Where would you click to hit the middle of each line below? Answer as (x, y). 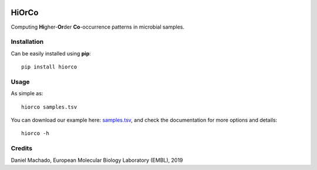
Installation (27, 42)
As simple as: (27, 93)
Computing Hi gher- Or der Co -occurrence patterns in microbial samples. (98, 27)
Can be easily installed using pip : (51, 53)
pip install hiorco (49, 67)
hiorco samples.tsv (49, 107)
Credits (21, 148)
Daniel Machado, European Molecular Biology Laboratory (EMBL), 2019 (97, 160)
